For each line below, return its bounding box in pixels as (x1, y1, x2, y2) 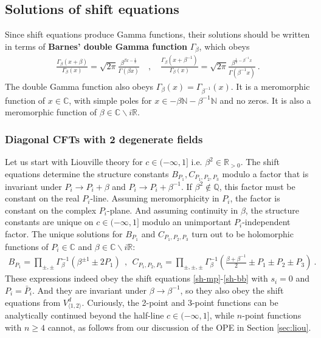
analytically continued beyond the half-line (5, 309, 164, 322)
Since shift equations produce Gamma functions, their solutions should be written (5, 28, 310, 41)
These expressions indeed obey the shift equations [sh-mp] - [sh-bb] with (5, 272, 268, 285)
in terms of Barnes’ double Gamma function (5, 39, 187, 52)
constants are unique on (5, 215, 94, 228)
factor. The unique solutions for (5, 227, 123, 240)
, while (209, 309, 235, 322)
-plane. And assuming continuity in (107, 203, 238, 216)
